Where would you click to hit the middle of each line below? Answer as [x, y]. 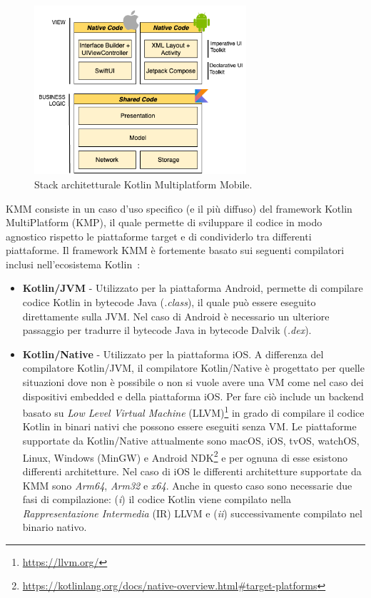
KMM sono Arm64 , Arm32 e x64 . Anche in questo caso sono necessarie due [187, 485]
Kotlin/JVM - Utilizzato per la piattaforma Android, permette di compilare [193, 288]
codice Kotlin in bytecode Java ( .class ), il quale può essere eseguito [169, 302]
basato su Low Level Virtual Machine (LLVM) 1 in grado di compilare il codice [193, 411]
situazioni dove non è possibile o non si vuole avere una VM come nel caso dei [193, 382]
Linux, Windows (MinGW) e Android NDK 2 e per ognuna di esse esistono [185, 456]
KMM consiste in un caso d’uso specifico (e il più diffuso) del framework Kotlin [179, 208]
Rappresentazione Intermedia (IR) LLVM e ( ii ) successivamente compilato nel [192, 513]
